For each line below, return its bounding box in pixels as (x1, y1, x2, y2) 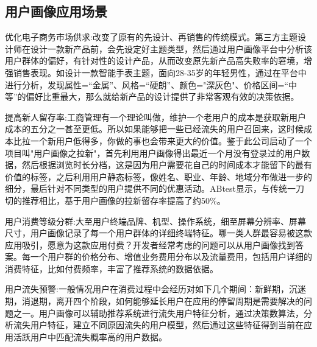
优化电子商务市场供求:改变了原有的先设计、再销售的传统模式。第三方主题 (5, 30, 297, 43)
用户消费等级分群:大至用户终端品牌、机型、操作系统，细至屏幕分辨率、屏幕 (5, 214, 306, 227)
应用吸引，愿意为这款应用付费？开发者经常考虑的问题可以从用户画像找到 (5, 238, 295, 251)
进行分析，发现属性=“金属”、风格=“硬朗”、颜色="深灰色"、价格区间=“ (5, 78, 289, 91)
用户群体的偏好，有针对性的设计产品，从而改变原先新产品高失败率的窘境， (5, 54, 304, 67)
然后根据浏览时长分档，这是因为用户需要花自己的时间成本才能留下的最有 (21, 158, 312, 171)
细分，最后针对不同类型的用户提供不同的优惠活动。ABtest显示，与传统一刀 (5, 182, 305, 195)
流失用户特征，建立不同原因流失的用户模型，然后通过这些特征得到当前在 (13, 318, 304, 331)
